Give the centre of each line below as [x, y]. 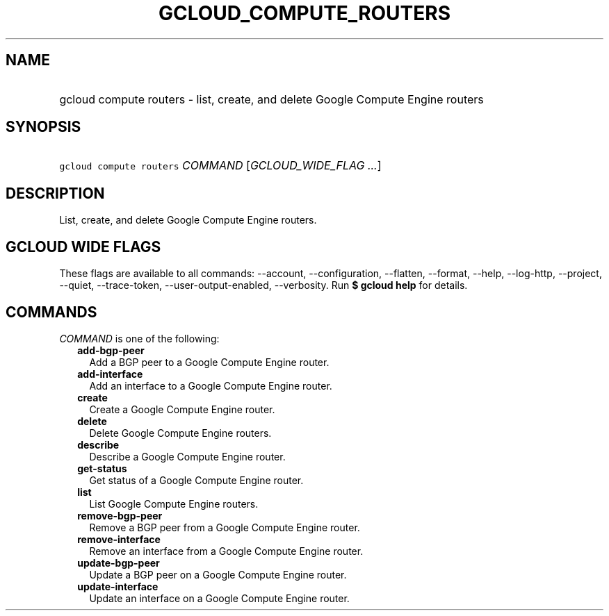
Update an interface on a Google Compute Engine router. [219, 598]
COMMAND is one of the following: [139, 338]
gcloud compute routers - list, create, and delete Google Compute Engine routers [271, 99]
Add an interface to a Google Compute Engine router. [211, 385]
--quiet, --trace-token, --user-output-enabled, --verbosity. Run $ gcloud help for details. [263, 285]
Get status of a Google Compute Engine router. [196, 480]
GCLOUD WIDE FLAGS [83, 247]
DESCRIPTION [55, 193]
